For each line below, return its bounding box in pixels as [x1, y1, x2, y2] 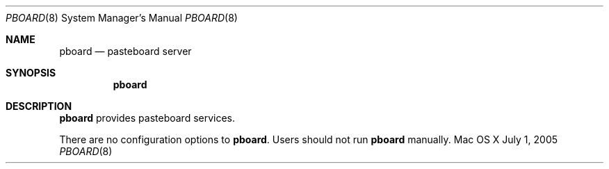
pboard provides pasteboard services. [59, 112, 236, 124]
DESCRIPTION [6, 100, 72, 112]
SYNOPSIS [6, 67, 56, 79]
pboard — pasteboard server [59, 45, 192, 57]
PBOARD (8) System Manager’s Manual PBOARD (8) [6, 12, 238, 24]
